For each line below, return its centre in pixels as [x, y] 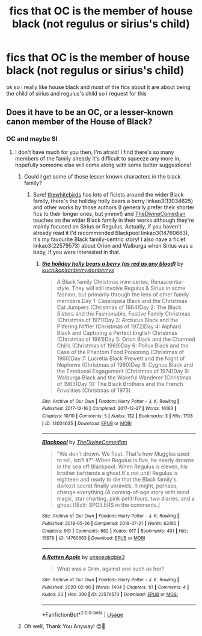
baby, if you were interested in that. [77, 252]
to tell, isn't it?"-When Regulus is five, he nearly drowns [125, 460]
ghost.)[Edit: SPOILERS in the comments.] [109, 505]
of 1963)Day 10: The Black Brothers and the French [120, 384]
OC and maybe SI [32, 139]
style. [64, 288]
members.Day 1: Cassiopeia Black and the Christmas [122, 301]
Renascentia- [167, 281]
